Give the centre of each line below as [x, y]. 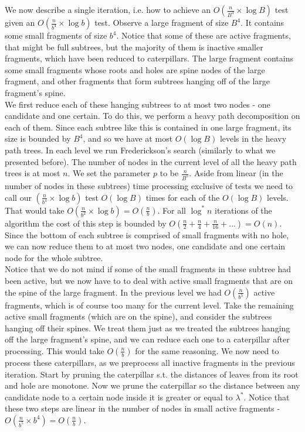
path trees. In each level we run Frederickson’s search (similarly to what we [140, 150]
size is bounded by [38, 138]
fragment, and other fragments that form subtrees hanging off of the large [137, 81]
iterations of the [243, 210]
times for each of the [183, 197]
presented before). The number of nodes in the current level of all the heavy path [151, 161]
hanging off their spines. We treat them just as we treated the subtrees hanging [148, 328]
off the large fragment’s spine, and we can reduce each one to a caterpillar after [147, 339]
